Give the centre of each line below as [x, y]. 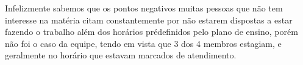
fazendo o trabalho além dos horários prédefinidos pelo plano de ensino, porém [151, 32]
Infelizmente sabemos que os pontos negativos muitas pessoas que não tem [144, 8]
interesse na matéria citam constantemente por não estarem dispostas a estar [149, 20]
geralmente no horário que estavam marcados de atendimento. [121, 55]
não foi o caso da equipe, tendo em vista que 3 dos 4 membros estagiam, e [143, 43]
